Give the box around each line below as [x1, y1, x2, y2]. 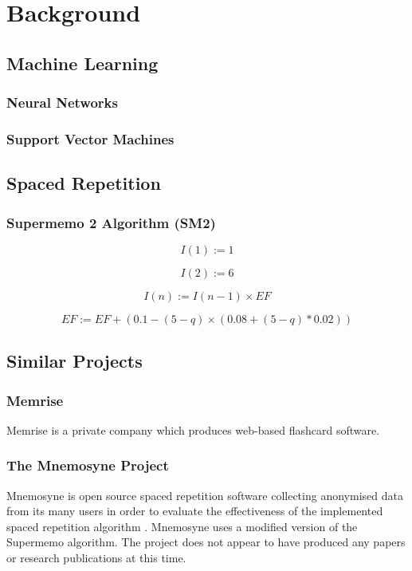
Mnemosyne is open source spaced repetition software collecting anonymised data [6, 486, 403, 503]
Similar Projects [6, 349, 143, 373]
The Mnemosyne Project [6, 455, 169, 475]
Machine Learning [6, 50, 159, 75]
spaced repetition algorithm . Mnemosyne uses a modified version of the [6, 518, 358, 534]
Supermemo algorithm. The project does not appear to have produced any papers [6, 534, 406, 550]
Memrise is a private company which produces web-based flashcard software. [6, 421, 380, 438]
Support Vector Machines [6, 128, 175, 148]
